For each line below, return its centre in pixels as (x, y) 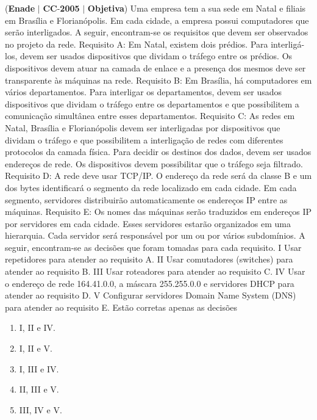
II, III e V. (39, 389)
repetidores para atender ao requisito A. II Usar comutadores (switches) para (149, 259)
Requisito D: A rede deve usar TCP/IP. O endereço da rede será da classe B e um (158, 176)
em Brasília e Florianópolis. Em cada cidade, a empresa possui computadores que (157, 20)
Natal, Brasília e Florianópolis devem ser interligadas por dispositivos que (143, 127)
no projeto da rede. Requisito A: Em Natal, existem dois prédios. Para (137, 44)
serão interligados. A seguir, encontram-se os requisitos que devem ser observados (157, 32)
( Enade (20, 8)
